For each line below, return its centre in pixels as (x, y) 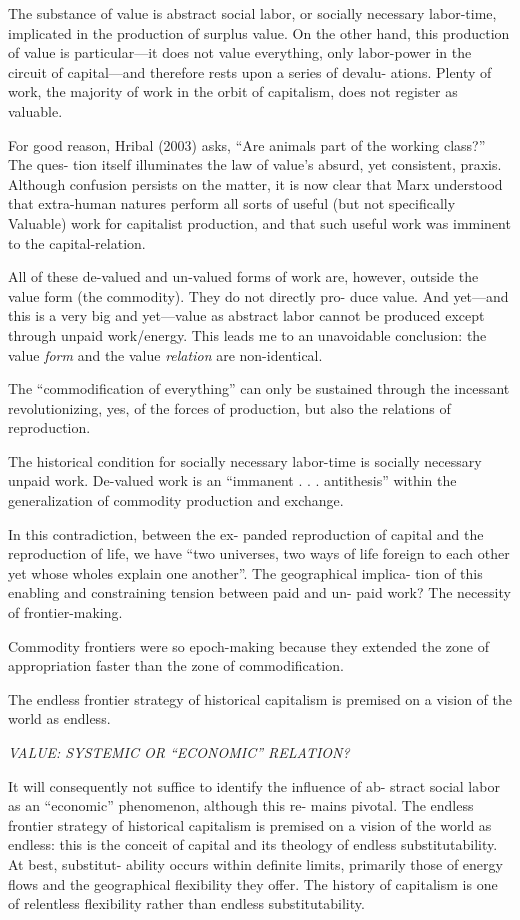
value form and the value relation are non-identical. (165, 354)
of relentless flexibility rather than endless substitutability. (186, 903)
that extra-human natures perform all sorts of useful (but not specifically (232, 203)
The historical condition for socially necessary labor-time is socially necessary (245, 460)
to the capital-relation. (77, 242)
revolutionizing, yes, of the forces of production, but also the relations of (229, 407)
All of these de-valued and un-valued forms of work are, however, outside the (243, 276)
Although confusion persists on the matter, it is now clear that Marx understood (255, 183)
